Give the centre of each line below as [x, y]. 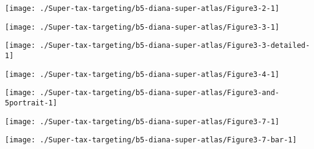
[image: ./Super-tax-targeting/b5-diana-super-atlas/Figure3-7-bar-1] [151, 140]
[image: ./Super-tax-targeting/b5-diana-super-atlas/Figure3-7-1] [142, 121]
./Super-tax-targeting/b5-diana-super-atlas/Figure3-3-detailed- [175, 46]
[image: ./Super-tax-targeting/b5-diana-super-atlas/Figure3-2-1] [142, 8]
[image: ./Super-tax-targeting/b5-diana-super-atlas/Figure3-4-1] [142, 74]
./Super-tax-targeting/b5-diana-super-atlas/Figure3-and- [160, 93]
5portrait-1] [31, 103]
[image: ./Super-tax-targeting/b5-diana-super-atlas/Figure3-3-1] [142, 27]
